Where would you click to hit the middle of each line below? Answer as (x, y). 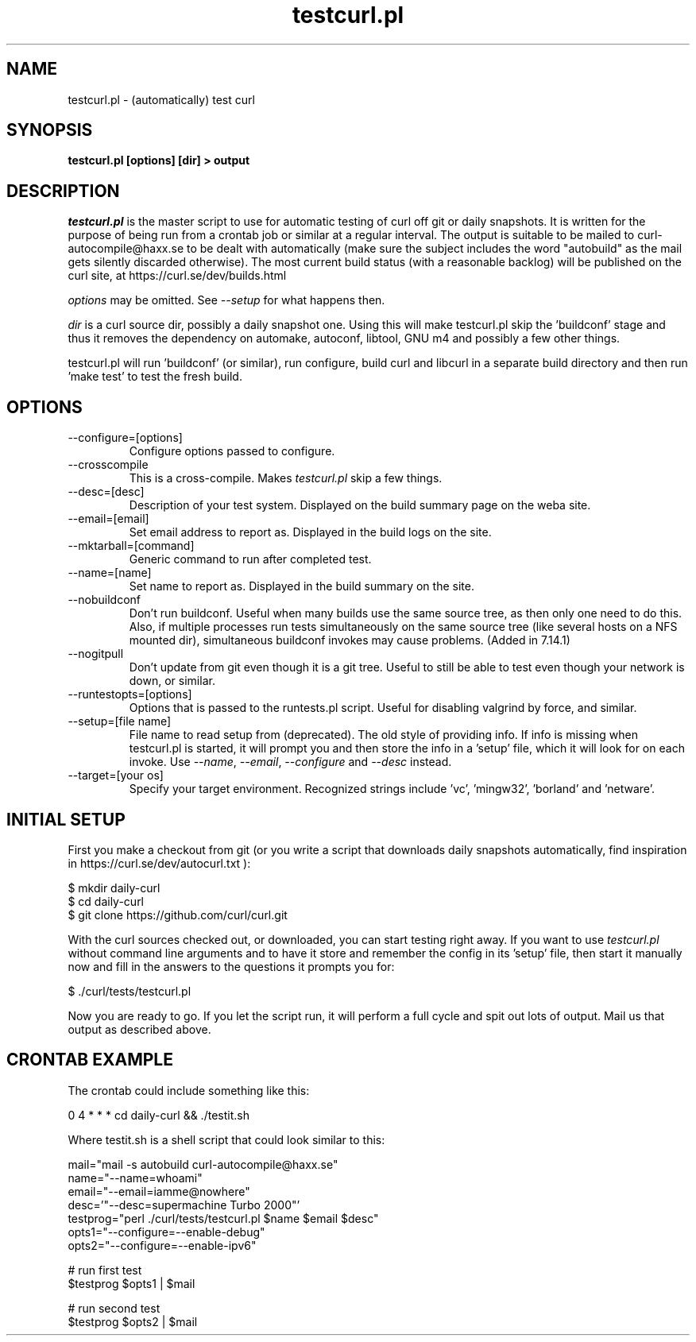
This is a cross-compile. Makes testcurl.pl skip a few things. (286, 478)
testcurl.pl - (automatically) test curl (161, 99)
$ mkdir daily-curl (114, 888)
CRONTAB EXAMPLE (90, 1060)
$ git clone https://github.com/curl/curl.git (178, 915)
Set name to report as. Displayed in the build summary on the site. (302, 586)
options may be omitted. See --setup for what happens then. (226, 300)
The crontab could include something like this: (189, 1090)
